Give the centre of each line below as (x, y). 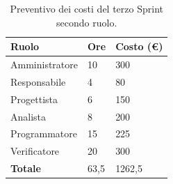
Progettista (34, 99)
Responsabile (38, 81)
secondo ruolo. (87, 22)
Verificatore (35, 151)
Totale (26, 168)
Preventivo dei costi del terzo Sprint (86, 8)
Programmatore (44, 133)
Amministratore (44, 64)
